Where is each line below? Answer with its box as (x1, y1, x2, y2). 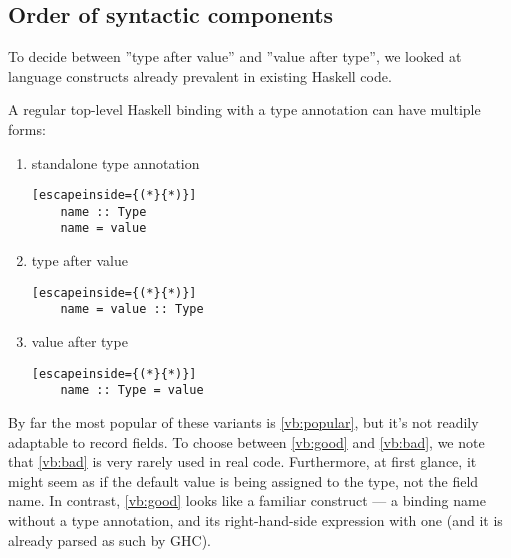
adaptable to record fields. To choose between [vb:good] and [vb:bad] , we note (8, 431, 485, 452)
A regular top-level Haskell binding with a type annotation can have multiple (8, 99, 481, 120)
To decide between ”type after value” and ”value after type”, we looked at (8, 46, 462, 67)
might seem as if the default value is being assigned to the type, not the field (8, 470, 479, 491)
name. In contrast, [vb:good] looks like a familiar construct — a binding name (8, 490, 486, 511)
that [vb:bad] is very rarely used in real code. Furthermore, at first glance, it (8, 451, 477, 472)
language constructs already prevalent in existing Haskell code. (8, 65, 392, 86)
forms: (8, 118, 46, 139)
